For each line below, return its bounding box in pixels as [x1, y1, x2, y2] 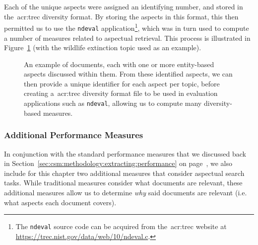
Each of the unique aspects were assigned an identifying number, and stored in [4, 1, 243, 11]
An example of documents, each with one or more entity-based [24, 59, 214, 69]
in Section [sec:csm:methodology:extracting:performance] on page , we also [4, 158, 233, 168]
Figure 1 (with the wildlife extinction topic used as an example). [4, 42, 201, 53]
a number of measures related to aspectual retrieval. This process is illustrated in [4, 32, 251, 43]
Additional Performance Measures [4, 129, 143, 141]
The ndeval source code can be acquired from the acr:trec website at [15, 221, 227, 232]
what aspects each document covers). [4, 197, 117, 207]
